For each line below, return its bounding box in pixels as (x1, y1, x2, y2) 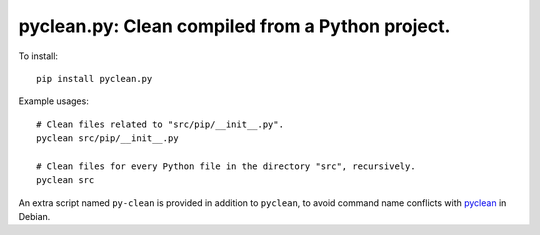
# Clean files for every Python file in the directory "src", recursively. (36, 160, 416, 172)
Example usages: (18, 95, 89, 107)
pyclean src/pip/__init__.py (36, 133, 179, 144)
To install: (18, 50, 59, 62)
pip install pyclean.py (36, 73, 153, 84)
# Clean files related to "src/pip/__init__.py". (36, 118, 285, 130)
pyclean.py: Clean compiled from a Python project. (18, 15, 451, 37)
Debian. (18, 211, 51, 223)
